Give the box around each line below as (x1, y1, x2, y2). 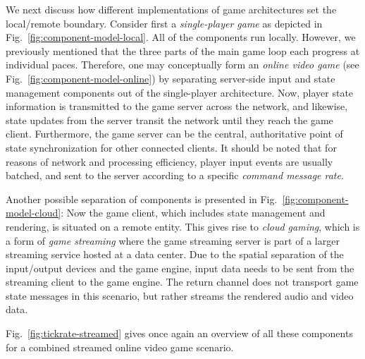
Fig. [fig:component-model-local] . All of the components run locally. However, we (6, 30, 356, 44)
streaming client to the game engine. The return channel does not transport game (6, 274, 359, 289)
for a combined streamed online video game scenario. (6, 339, 234, 354)
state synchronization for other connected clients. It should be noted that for (6, 140, 337, 154)
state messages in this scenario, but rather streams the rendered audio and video (6, 288, 354, 303)
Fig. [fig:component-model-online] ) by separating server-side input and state (6, 71, 335, 85)
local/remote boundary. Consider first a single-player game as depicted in (6, 16, 323, 30)
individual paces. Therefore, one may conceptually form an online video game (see (6, 57, 359, 72)
